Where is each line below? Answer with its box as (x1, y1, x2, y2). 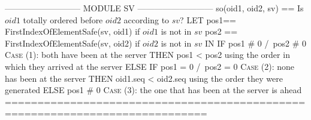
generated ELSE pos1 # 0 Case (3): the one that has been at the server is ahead (5, 84, 302, 96)
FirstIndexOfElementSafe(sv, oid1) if (5, 25, 140, 38)
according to (123, 13, 170, 26)
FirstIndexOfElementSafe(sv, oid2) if (5, 36, 140, 49)
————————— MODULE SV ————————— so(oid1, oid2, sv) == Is (5, 2, 304, 14)
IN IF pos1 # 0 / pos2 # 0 (204, 36, 307, 49)
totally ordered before (23, 13, 103, 26)
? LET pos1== (180, 13, 236, 26)
